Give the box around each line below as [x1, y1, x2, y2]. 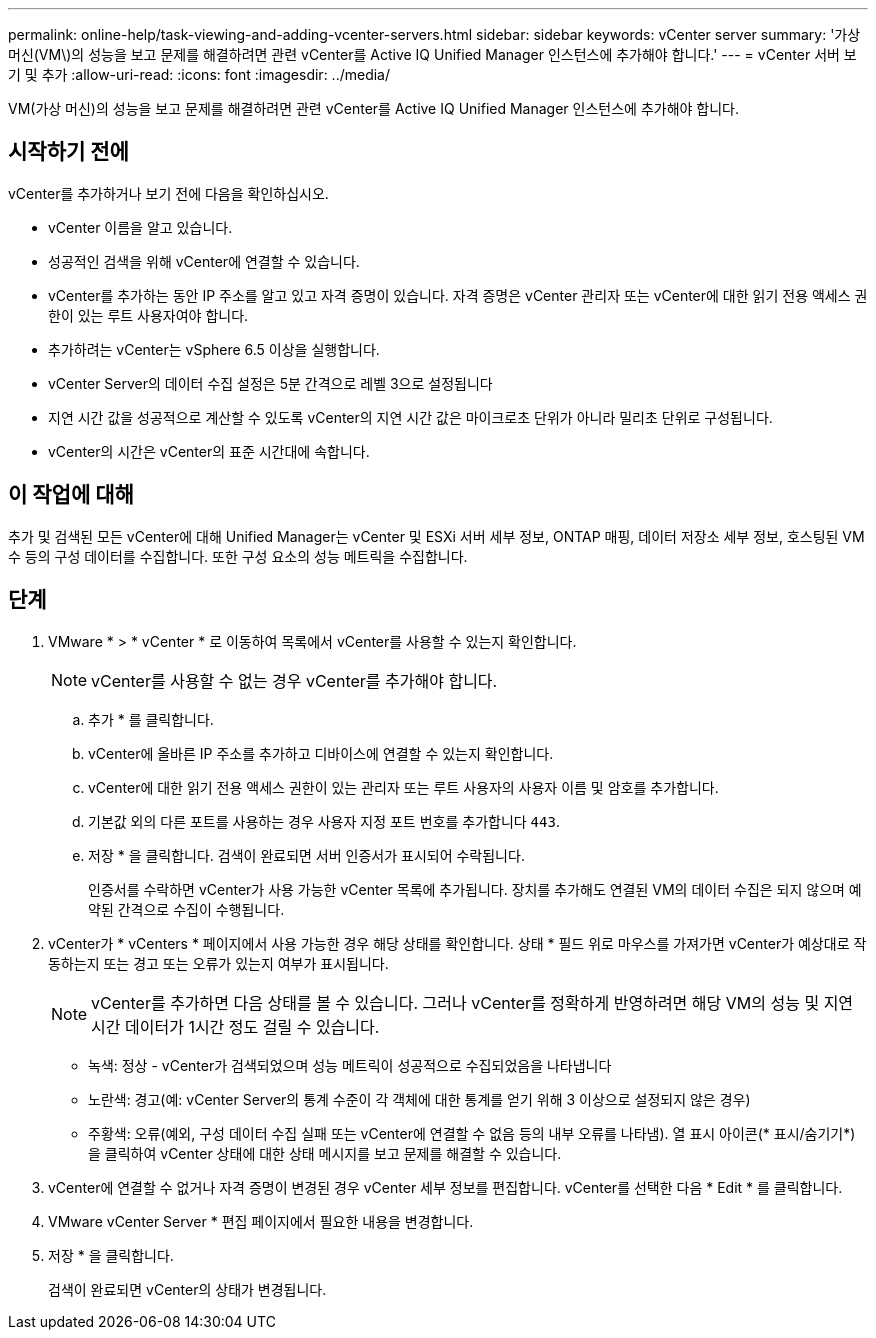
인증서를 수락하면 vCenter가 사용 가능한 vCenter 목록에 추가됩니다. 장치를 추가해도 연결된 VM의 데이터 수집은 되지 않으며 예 [88, 880, 862, 898]
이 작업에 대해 [8, 482, 134, 508]
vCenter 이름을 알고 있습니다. [48, 218, 233, 236]
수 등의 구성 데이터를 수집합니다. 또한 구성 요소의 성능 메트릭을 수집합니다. [8, 547, 468, 565]
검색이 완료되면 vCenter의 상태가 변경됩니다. [48, 1280, 327, 1298]
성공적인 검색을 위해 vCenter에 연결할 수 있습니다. [48, 252, 360, 270]
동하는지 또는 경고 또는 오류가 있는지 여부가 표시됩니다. [48, 954, 389, 972]
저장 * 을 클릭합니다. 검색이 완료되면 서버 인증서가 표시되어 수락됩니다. [88, 846, 525, 864]
